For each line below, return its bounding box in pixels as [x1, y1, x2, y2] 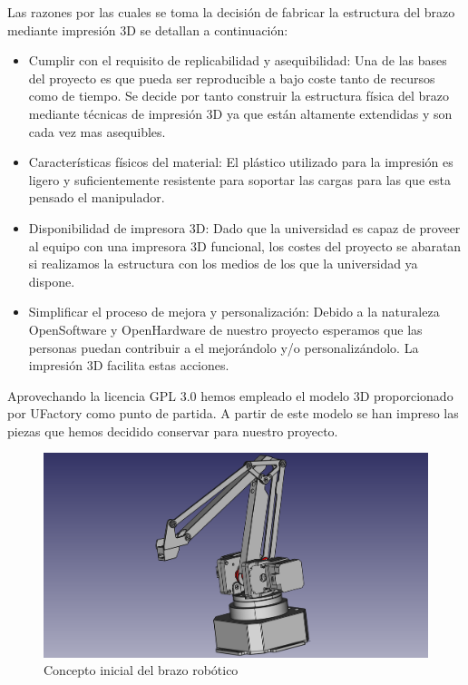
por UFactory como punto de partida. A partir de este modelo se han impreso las [7, 404, 459, 423]
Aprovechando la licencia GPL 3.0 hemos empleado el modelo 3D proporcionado [7, 386, 453, 405]
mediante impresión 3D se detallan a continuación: [7, 20, 288, 39]
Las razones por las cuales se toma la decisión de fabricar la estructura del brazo [7, 3, 455, 21]
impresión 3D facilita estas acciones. [28, 356, 229, 375]
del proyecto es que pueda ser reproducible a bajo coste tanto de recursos [28, 68, 435, 87]
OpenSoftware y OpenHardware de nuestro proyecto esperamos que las [28, 319, 423, 338]
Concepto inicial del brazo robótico [44, 661, 239, 680]
